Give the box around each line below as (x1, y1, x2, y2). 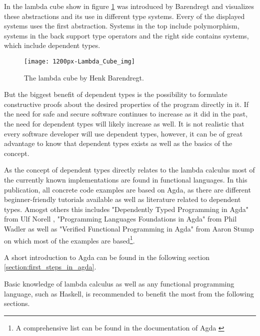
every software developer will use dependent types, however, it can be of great (4, 128, 243, 138)
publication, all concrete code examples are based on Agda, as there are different (4, 184, 251, 194)
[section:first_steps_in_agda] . (4, 261, 96, 272)
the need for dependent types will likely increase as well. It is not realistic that (4, 118, 244, 128)
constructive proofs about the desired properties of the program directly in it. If (4, 98, 249, 109)
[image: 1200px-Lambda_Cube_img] (24, 57, 135, 65)
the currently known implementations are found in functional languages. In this (4, 174, 247, 184)
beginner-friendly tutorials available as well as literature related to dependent (4, 194, 241, 204)
